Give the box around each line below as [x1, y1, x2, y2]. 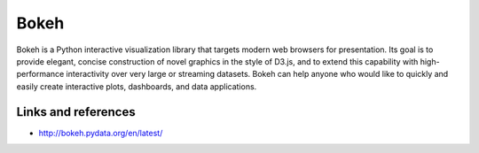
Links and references [16, 104, 137, 119]
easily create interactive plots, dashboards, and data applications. [16, 80, 257, 92]
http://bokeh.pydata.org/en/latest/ [38, 127, 163, 138]
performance [16, 69, 65, 80]
